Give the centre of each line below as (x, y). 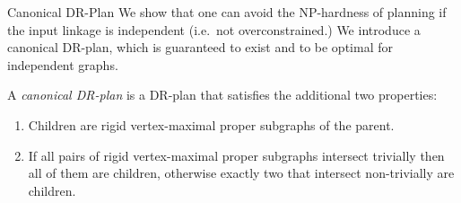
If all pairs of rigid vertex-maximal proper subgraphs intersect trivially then (236, 155)
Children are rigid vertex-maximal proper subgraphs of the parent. (211, 124)
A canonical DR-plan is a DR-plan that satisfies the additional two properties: (222, 95)
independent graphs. (63, 64)
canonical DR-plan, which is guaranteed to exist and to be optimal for (200, 47)
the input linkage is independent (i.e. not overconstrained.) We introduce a (214, 29)
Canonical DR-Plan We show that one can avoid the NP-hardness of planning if (227, 12)
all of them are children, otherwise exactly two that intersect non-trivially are (241, 173)
